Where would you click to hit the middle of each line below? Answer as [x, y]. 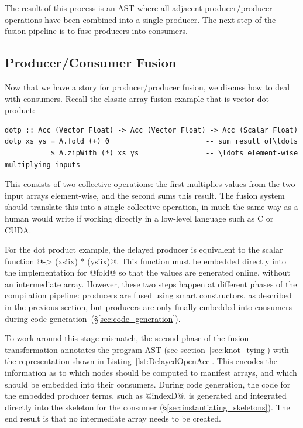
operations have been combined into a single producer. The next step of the [140, 19]
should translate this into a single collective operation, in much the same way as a [151, 207]
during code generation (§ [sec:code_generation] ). [93, 318]
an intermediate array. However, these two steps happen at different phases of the [151, 283]
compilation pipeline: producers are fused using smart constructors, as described [148, 295]
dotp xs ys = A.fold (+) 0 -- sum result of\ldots [151, 142]
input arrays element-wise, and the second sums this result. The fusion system [145, 195]
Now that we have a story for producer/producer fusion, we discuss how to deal [147, 86]
